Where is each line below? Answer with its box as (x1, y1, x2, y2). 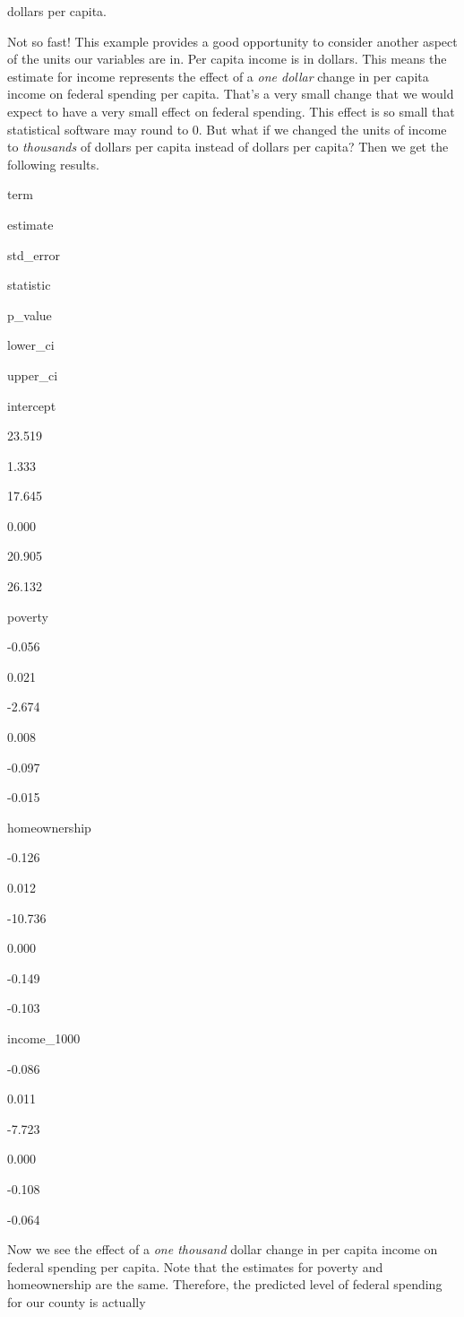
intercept (7, 396, 56, 414)
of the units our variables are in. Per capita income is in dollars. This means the (7, 49, 447, 68)
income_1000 (7, 1028, 81, 1047)
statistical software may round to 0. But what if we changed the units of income (7, 119, 447, 138)
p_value (7, 305, 52, 324)
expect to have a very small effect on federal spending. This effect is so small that (7, 101, 455, 120)
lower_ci (7, 336, 55, 354)
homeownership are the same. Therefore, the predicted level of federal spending (7, 1275, 443, 1294)
